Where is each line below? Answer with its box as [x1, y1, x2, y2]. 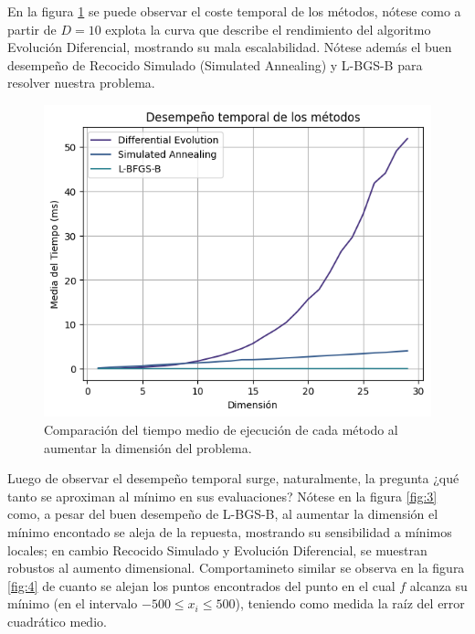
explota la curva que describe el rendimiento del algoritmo [105, 19, 431, 38]
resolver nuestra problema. [7, 73, 155, 92]
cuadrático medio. [7, 611, 107, 630]
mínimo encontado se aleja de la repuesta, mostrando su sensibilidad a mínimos [7, 522, 452, 541]
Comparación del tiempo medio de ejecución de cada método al [44, 420, 398, 439]
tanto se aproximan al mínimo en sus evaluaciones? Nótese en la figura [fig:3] [7, 486, 438, 505]
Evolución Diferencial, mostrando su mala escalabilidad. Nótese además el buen [7, 37, 452, 57]
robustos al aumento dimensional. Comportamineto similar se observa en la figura [7, 558, 465, 577]
